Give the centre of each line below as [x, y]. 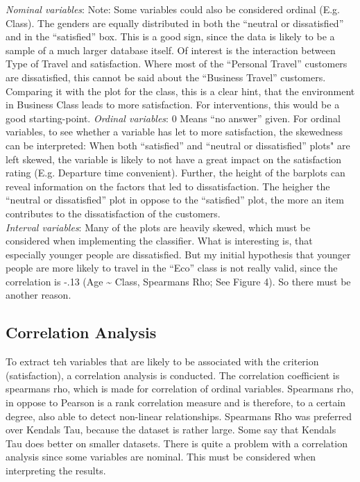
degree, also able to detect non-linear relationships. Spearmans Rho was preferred [179, 416]
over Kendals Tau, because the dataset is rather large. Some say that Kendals [171, 430]
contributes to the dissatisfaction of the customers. [113, 213]
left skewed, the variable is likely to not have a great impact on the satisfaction [174, 159]
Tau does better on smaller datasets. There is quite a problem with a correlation [177, 443]
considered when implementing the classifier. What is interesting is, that [159, 241]
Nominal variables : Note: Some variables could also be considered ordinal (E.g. [173, 9]
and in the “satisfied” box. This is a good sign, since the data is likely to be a [170, 36]
